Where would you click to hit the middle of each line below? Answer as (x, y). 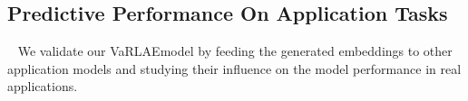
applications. (43, 86)
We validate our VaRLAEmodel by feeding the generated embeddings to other (235, 51)
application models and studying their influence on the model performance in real (234, 68)
